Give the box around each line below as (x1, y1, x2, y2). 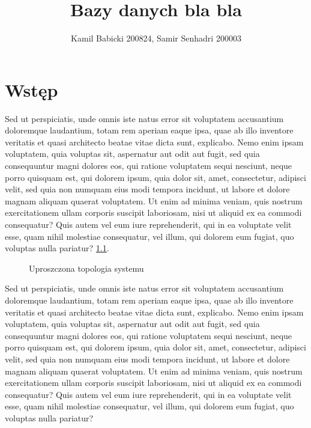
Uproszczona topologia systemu (29, 261, 144, 274)
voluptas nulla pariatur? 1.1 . (5, 242, 109, 254)
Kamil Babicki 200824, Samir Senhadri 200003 (71, 32, 241, 44)
